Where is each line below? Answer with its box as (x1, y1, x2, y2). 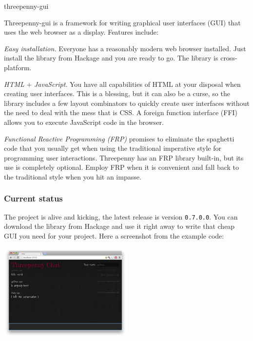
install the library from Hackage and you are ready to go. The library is (4, 53, 218, 63)
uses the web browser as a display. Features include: (4, 27, 158, 37)
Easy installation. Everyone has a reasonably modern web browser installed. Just (4, 43, 246, 53)
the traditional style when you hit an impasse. (4, 171, 141, 181)
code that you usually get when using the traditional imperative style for (4, 143, 222, 153)
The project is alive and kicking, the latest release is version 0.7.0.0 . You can (4, 211, 238, 221)
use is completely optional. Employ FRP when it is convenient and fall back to (4, 162, 239, 172)
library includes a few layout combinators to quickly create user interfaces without (4, 98, 250, 108)
